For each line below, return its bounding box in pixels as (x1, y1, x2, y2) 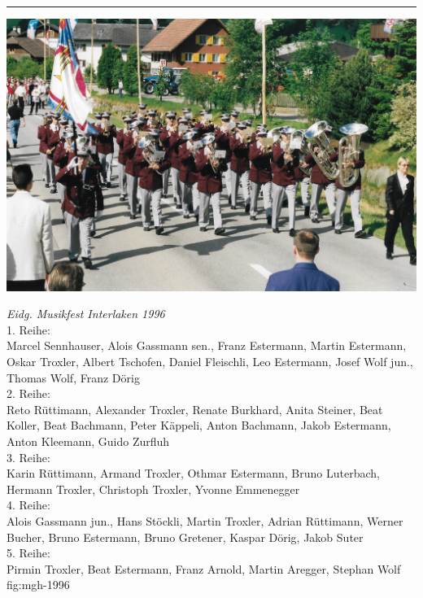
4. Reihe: (7, 496, 50, 513)
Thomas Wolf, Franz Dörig (7, 369, 140, 386)
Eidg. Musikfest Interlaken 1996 (7, 305, 165, 322)
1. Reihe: (7, 321, 50, 338)
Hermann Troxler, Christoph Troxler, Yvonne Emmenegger (7, 480, 300, 497)
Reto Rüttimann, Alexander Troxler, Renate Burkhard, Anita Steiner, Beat (7, 400, 383, 417)
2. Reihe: (7, 385, 50, 402)
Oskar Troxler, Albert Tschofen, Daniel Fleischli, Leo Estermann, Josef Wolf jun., (7, 353, 413, 370)
